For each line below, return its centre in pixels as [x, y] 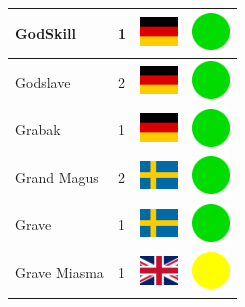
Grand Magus [57, 176]
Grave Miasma [59, 272]
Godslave [43, 81]
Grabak [38, 129]
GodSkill [45, 32]
